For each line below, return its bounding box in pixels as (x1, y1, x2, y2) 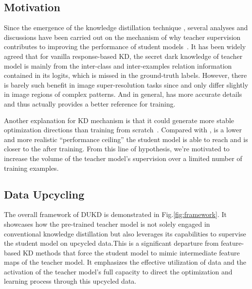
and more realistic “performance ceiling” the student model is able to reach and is (4, 134, 248, 144)
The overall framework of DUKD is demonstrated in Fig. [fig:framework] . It (4, 209, 227, 219)
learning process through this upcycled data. (4, 276, 137, 286)
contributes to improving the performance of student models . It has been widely (4, 41, 246, 52)
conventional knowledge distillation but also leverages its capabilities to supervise (4, 228, 246, 238)
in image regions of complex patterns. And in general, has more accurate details (4, 89, 242, 99)
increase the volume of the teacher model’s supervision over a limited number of (4, 153, 242, 163)
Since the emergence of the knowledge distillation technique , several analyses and (4, 22, 248, 33)
